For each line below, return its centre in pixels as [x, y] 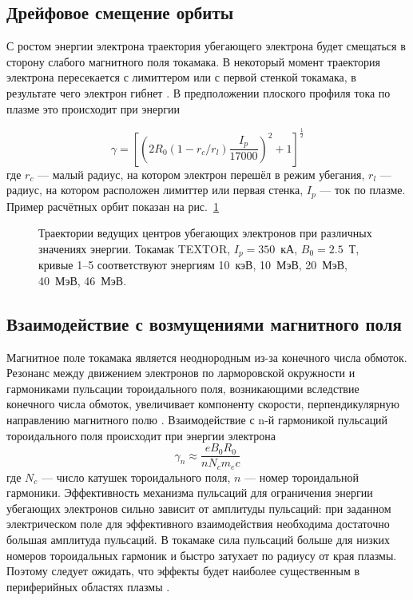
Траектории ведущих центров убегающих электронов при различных [205, 233]
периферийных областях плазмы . [88, 586]
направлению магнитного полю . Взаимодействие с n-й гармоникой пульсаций [197, 419]
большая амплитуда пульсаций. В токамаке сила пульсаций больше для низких [198, 540]
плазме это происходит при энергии [93, 108]
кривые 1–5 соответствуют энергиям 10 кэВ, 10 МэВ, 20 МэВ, [193, 265]
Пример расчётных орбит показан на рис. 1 [113, 206]
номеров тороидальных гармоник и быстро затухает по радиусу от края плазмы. [202, 555]
